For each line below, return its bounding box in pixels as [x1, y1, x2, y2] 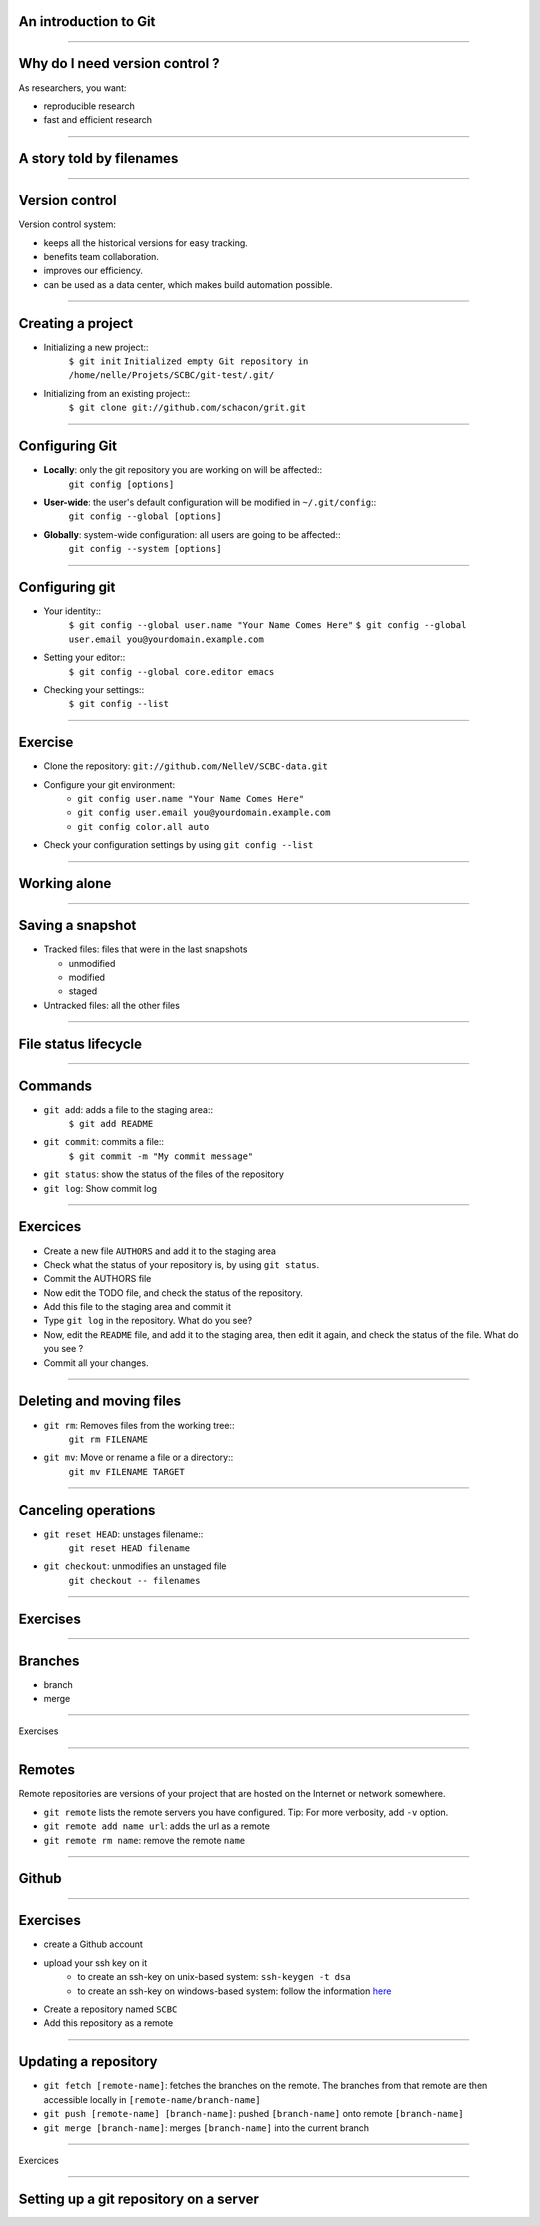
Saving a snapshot [18, 917, 137, 934]
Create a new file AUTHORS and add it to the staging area [43, 1245, 277, 1257]
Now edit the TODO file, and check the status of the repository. [43, 1286, 304, 1299]
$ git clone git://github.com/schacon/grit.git [68, 402, 307, 414]
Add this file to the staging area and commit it [43, 1301, 232, 1313]
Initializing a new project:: [43, 341, 149, 353]
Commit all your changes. [43, 1356, 149, 1369]
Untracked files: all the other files [43, 999, 180, 1011]
